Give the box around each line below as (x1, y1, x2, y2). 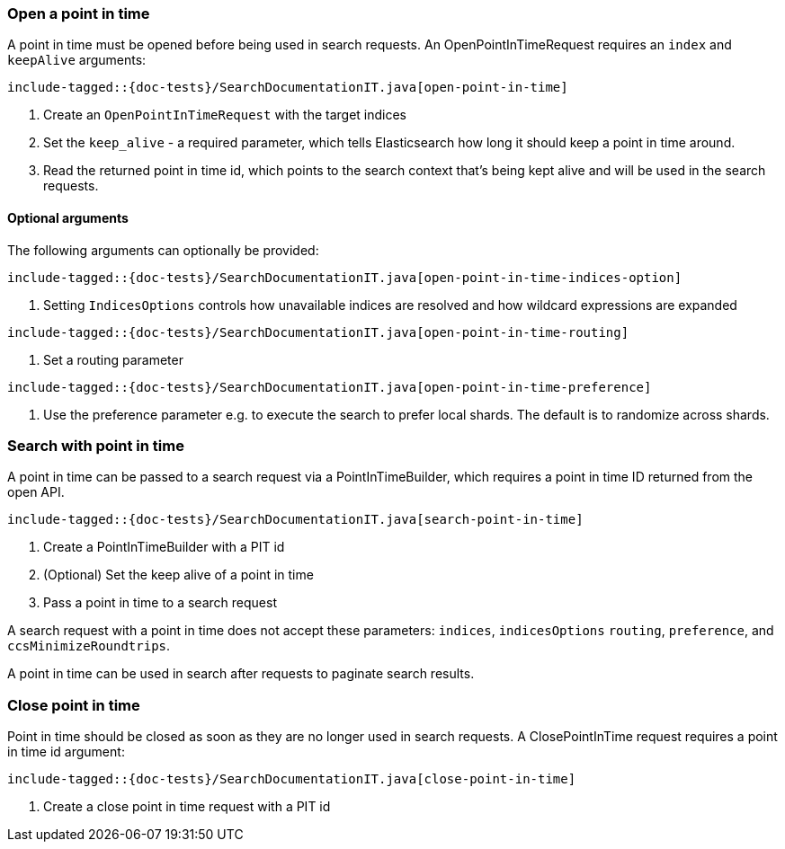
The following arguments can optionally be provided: (7, 242, 319, 258)
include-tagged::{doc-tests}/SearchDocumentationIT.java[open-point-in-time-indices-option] (7, 270, 682, 285)
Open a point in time (7, 4, 150, 22)
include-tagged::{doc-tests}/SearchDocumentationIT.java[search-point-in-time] (7, 512, 584, 527)
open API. (7, 484, 65, 500)
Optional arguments (7, 209, 129, 226)
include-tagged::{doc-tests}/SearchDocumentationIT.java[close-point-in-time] (7, 772, 576, 787)
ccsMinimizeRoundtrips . (7, 638, 171, 654)
